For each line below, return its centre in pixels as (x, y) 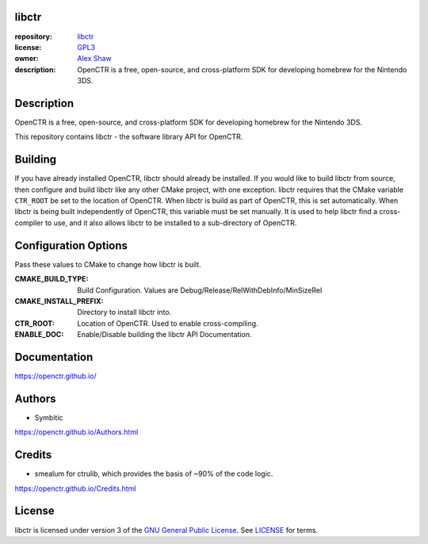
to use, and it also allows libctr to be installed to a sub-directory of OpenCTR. (171, 223)
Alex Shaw (95, 59)
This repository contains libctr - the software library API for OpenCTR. (129, 137)
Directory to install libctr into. (124, 312)
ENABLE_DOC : (39, 335)
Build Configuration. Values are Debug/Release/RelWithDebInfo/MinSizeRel (200, 290)
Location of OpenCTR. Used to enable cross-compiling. (168, 323)
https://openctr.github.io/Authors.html (76, 432)
